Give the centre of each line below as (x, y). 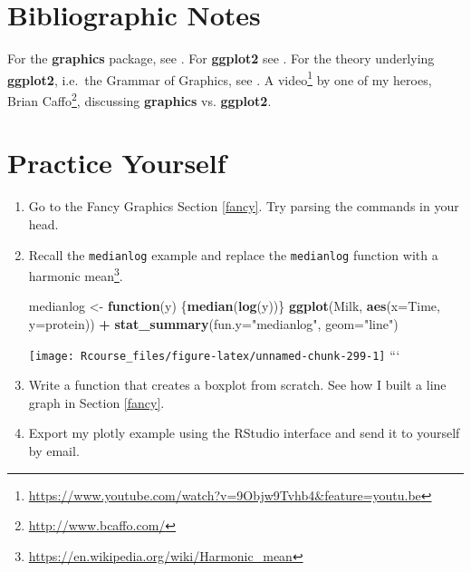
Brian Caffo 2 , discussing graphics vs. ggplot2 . (139, 99)
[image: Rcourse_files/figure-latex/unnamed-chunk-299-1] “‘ (214, 354)
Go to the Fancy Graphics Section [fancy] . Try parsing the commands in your (244, 206)
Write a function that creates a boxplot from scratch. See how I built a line (237, 385)
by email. (54, 451)
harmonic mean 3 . (76, 274)
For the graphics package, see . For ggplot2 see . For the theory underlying (221, 58)
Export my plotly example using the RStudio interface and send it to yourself (244, 433)
